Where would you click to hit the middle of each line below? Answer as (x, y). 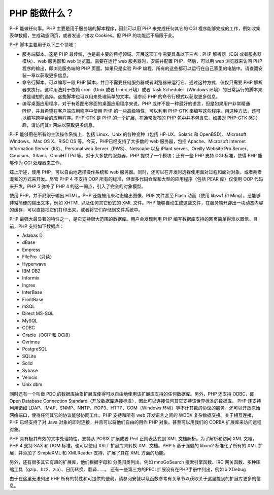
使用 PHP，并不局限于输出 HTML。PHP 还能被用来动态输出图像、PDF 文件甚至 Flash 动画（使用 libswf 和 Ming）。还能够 (135, 196)
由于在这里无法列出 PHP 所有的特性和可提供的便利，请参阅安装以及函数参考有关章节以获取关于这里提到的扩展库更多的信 (135, 478)
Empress (31, 250)
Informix (31, 278)
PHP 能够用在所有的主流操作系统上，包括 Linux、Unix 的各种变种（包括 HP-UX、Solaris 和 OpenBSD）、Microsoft (128, 134)
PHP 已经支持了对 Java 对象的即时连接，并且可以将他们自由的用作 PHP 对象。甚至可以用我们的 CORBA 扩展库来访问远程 (135, 422)
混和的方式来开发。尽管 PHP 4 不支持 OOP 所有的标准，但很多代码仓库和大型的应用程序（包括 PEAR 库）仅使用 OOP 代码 (136, 179)
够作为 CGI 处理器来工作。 (37, 163)
